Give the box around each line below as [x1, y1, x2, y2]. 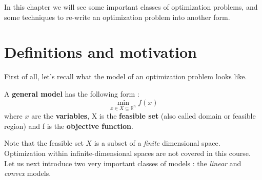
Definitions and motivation [4, 41, 197, 62]
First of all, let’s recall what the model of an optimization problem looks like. [4, 71, 247, 82]
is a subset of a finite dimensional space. [94, 138, 220, 148]
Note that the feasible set [4, 138, 84, 148]
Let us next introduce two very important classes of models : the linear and [4, 157, 241, 168]
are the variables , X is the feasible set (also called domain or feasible [31, 110, 256, 121]
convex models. [4, 168, 51, 178]
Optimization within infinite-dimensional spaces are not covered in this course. [4, 148, 251, 159]
